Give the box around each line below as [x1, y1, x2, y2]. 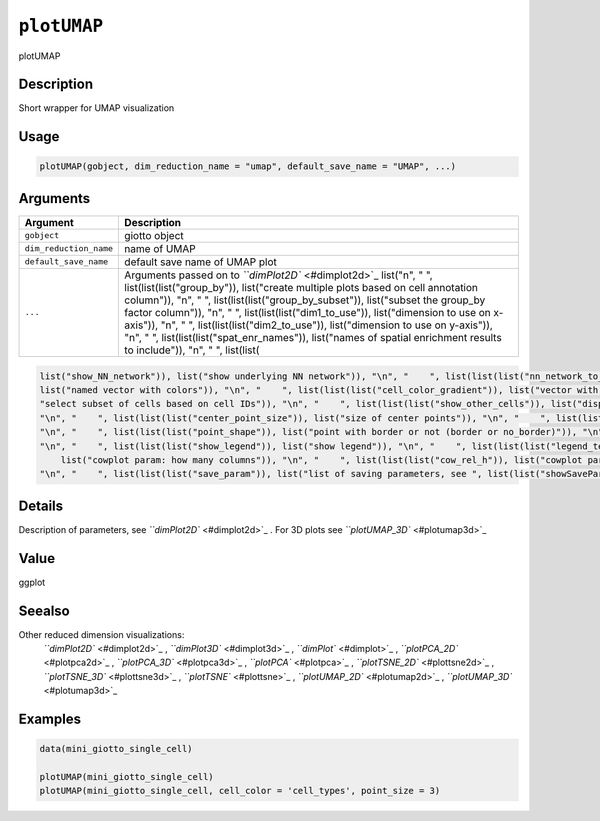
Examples [18, 710, 82, 727]
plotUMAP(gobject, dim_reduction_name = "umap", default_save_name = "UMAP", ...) [39, 161, 457, 172]
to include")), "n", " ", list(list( [124, 343, 260, 357]
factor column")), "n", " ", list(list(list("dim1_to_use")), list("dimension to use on [124, 305, 492, 319]
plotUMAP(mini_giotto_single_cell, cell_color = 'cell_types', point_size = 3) [39, 785, 441, 797]
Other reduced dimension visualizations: [18, 628, 185, 640]
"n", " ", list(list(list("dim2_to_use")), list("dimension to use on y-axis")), [160, 318, 494, 332]
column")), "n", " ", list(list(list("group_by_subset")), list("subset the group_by [124, 293, 486, 307]
